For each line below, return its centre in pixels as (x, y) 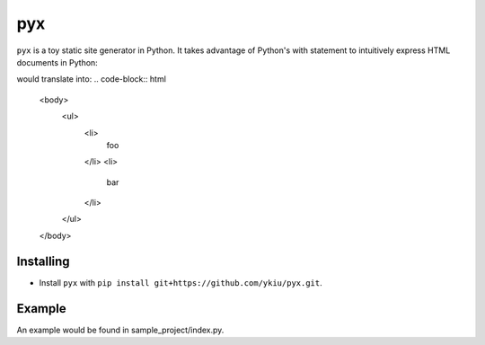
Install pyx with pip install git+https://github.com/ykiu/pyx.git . (181, 282)
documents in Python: (57, 62)
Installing (44, 261)
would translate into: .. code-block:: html (91, 79)
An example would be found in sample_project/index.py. (120, 330)
